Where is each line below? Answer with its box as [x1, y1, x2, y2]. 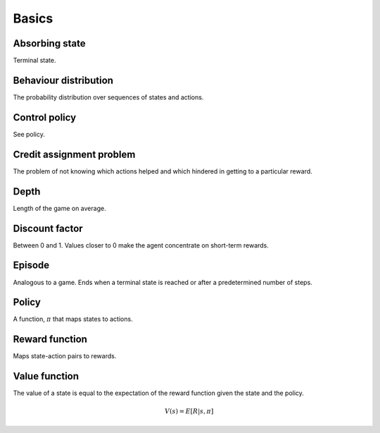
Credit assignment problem [13, 148, 136, 160]
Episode [13, 260, 50, 272]
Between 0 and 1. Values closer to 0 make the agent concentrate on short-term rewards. [13, 240, 269, 250]
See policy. [13, 130, 46, 138]
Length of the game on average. [13, 204, 106, 212]
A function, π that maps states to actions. [13, 315, 133, 324]
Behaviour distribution [13, 74, 114, 86]
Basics [13, 11, 53, 26]
